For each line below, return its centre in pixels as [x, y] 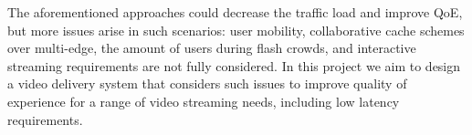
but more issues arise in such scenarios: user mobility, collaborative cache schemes [236, 30]
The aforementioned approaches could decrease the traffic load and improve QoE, [235, 12]
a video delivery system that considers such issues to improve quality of [207, 83]
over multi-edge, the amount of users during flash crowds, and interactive [212, 48]
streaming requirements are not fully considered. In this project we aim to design [234, 65]
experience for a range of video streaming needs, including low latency [204, 101]
